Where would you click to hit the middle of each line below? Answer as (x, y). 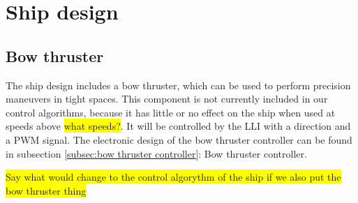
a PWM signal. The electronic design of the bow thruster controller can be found (179, 139)
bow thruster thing (46, 190)
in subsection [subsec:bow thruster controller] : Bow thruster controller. (156, 153)
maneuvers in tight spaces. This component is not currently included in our (167, 99)
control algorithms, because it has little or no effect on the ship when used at (171, 112)
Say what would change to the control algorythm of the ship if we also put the (173, 177)
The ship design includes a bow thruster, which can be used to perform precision (178, 85)
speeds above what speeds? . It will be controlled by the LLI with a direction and (178, 126)
